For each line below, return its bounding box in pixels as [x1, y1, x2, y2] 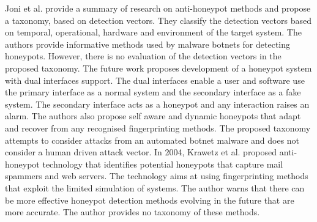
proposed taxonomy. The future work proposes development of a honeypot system [5, 61, 312, 74]
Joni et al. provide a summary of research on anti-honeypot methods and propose [5, 2, 311, 14]
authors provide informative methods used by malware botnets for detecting [5, 37, 291, 50]
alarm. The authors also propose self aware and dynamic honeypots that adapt [5, 109, 301, 122]
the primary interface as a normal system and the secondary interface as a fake [5, 86, 301, 98]
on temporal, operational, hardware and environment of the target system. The [5, 26, 302, 39]
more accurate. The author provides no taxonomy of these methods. [5, 205, 260, 218]
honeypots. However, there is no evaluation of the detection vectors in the [5, 50, 282, 62]
